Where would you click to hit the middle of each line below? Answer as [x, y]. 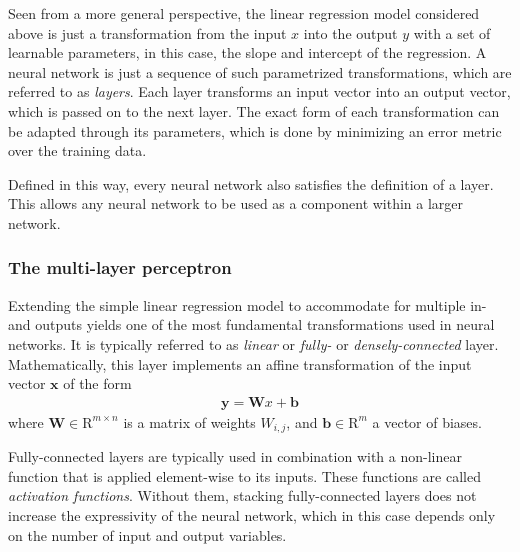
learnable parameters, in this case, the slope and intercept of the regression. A [247, 52]
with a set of [452, 32]
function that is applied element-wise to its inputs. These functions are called [244, 475]
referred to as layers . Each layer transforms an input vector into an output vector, [259, 91]
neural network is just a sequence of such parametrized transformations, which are [260, 71]
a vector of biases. [427, 421]
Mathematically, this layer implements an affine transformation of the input [240, 363]
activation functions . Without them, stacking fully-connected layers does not [242, 495]
